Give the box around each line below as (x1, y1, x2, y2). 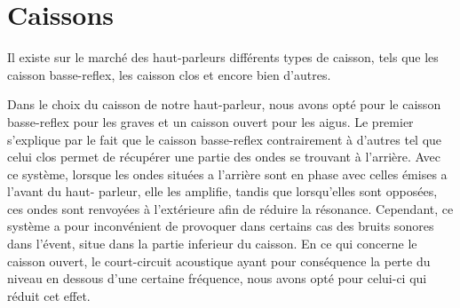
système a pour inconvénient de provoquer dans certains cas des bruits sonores (7, 217, 434, 235)
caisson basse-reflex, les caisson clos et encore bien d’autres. (7, 65, 331, 83)
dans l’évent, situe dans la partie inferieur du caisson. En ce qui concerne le (7, 234, 417, 253)
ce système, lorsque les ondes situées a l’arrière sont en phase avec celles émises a (7, 164, 448, 183)
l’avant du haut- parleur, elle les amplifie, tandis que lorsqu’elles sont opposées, (7, 182, 438, 201)
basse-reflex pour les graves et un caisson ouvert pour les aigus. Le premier (7, 112, 414, 130)
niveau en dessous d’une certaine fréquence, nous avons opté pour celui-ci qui (7, 269, 427, 288)
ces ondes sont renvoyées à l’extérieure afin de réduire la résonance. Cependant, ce (7, 199, 454, 217)
